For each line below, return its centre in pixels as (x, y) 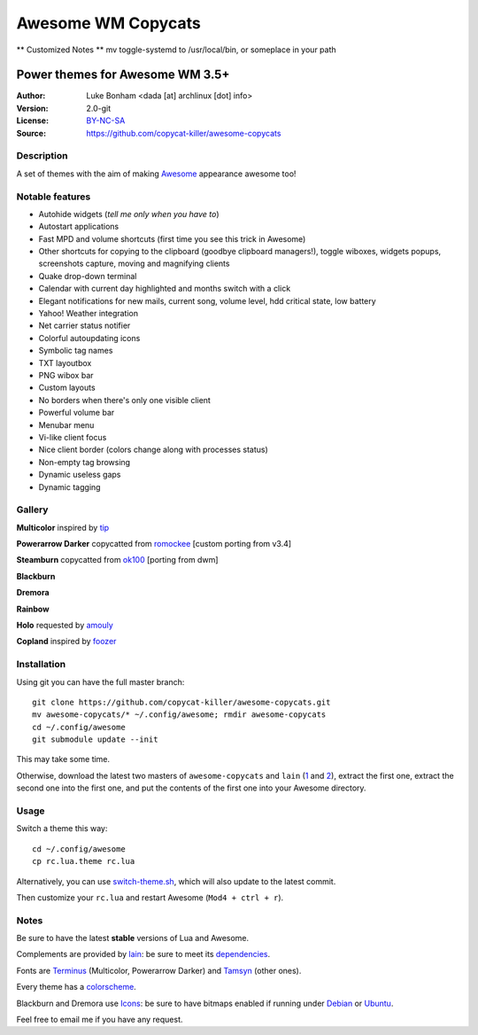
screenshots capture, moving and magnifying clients (134, 264)
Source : (31, 133)
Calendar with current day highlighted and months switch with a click (165, 289)
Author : (31, 96)
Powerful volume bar (77, 413)
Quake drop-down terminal (88, 276)
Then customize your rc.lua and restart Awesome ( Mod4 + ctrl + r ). (150, 897)
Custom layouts (67, 388)
